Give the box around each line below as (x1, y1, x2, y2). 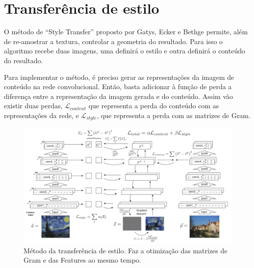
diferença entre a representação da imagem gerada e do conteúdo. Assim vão (4, 91, 233, 101)
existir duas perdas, (4, 100, 63, 111)
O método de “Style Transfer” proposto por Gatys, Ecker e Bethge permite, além (4, 26, 248, 37)
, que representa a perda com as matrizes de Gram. (97, 110, 251, 120)
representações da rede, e (4, 110, 79, 120)
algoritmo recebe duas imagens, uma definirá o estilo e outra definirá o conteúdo (4, 46, 245, 56)
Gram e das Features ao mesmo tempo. (24, 255, 141, 265)
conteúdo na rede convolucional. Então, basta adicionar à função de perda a (4, 81, 232, 92)
